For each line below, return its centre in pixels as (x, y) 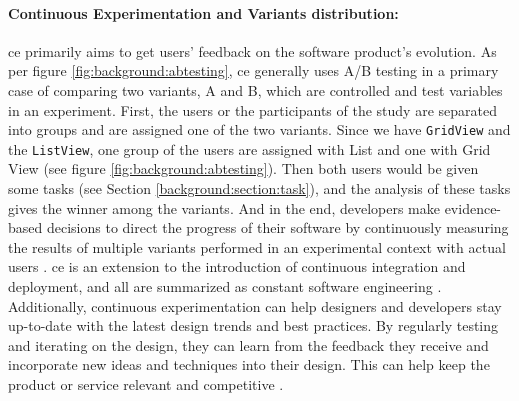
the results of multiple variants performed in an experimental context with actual (257, 246)
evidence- (473, 207)
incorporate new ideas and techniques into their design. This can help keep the (249, 364)
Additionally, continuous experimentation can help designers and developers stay (255, 305)
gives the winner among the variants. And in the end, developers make (224, 207)
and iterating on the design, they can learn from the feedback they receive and (248, 344)
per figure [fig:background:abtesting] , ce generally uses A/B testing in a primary (253, 70)
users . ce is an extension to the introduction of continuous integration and (237, 266)
